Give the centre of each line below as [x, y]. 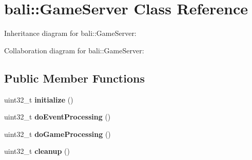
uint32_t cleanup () [37, 151]
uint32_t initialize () [39, 99]
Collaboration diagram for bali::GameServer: [74, 50]
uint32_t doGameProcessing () [57, 134]
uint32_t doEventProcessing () [57, 117]
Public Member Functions [74, 78]
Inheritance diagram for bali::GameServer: [70, 33]
